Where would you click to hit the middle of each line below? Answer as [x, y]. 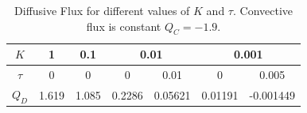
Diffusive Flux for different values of [102, 10]
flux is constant [124, 26]
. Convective [263, 10]
